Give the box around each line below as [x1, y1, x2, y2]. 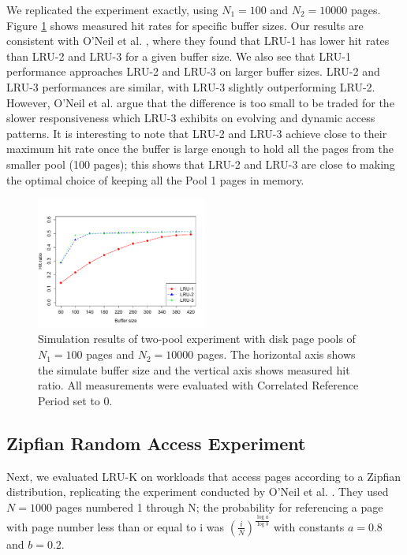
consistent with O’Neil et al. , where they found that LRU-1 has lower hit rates [6, 32, 390, 49]
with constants [273, 518, 345, 535]
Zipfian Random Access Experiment [6, 430, 306, 455]
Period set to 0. [38, 392, 113, 408]
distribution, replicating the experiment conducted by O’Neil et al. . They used [6, 483, 389, 500]
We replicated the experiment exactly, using [6, 2, 218, 17]
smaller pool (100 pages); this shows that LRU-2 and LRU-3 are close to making [6, 155, 395, 172]
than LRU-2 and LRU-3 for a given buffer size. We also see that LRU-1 [6, 47, 351, 64]
